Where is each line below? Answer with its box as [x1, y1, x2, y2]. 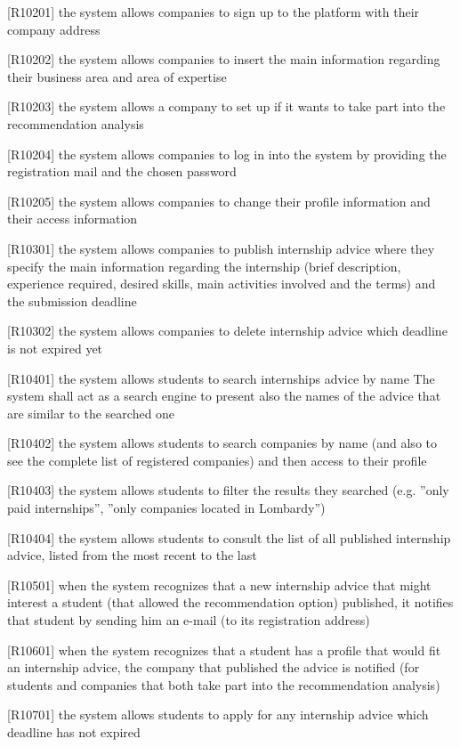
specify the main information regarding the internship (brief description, [7, 256, 401, 275]
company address [7, 20, 101, 38]
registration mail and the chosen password [7, 162, 237, 181]
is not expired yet [7, 338, 103, 357]
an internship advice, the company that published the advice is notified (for [7, 658, 420, 677]
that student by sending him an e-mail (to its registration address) [7, 611, 370, 629]
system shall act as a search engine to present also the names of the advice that [7, 386, 441, 405]
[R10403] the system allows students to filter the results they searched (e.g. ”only [7, 481, 449, 499]
